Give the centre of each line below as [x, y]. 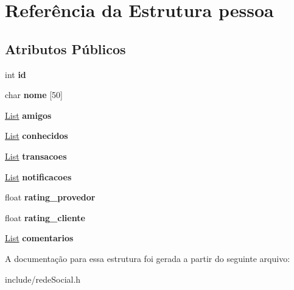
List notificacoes [38, 176]
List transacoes [36, 156]
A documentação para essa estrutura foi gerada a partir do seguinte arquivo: [148, 258]
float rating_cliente [45, 217]
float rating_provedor [50, 197]
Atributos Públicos [65, 48]
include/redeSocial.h [43, 279]
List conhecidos [37, 136]
